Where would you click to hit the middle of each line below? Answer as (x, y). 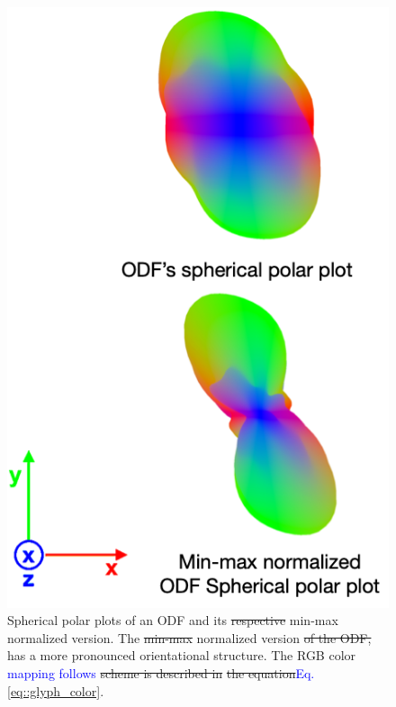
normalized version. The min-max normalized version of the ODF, (189, 637)
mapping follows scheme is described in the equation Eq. (161, 672)
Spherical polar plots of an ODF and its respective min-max (173, 620)
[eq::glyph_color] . (56, 690)
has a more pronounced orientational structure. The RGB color (182, 655)
